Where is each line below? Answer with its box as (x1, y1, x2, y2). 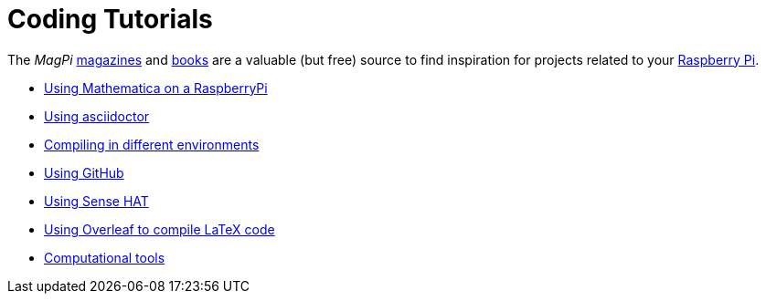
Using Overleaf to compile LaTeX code (44, 221, 275, 237)
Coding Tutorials (7, 4, 213, 35)
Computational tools (44, 249, 165, 265)
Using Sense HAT (44, 192, 149, 209)
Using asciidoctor (44, 108, 150, 124)
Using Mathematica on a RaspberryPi (44, 79, 268, 96)
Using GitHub (44, 164, 124, 181)
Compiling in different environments (44, 136, 260, 152)
